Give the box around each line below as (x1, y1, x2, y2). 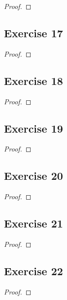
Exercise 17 (4, 25, 63, 40)
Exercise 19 (4, 120, 63, 136)
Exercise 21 (4, 216, 63, 231)
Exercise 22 (4, 263, 63, 278)
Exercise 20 (4, 168, 63, 183)
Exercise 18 (4, 73, 63, 88)
